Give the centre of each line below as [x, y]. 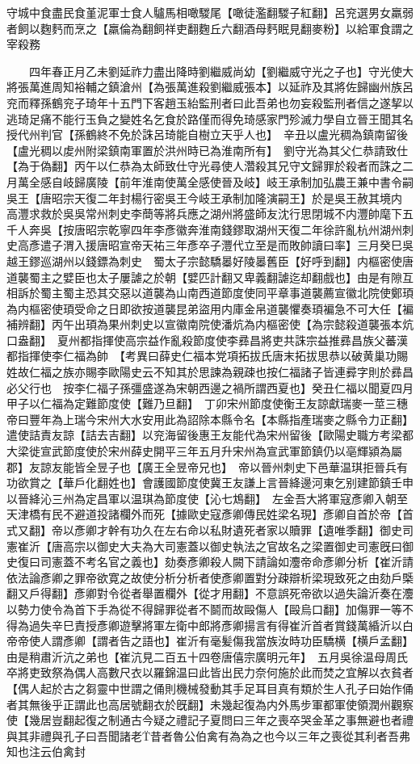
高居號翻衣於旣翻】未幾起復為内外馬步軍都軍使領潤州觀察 [260, 704]
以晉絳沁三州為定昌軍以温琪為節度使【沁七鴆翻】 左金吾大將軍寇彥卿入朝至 [207, 498]
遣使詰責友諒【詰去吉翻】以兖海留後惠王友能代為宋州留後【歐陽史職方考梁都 [210, 435]
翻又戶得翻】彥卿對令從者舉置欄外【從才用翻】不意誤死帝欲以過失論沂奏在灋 [210, 593]
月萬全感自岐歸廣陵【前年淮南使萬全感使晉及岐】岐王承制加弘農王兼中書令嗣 [210, 181]
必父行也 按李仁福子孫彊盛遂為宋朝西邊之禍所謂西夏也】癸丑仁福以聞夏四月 [210, 387]
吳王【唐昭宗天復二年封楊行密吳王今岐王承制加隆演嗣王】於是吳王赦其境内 [204, 197]
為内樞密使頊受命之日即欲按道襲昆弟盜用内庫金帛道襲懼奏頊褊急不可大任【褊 [210, 308]
